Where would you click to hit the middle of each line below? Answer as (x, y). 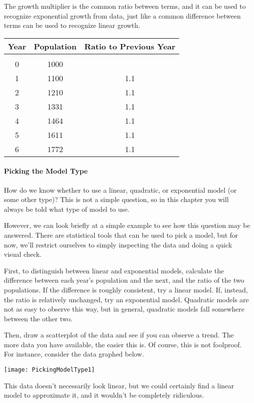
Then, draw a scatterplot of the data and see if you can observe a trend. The (119, 335)
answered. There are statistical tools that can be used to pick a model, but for (121, 235)
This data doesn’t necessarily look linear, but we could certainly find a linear (119, 385)
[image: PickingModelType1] (50, 370)
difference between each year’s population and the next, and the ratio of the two (124, 280)
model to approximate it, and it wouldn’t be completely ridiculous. (104, 395)
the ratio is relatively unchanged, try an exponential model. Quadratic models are (127, 299)
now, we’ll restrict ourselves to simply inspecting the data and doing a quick (118, 244)
